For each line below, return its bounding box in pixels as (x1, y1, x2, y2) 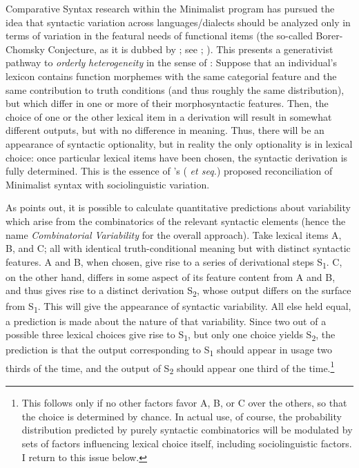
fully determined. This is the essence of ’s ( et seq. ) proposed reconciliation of (6, 164, 333, 178)
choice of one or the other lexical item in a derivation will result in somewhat (6, 109, 332, 124)
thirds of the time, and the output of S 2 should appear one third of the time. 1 (6, 358, 335, 376)
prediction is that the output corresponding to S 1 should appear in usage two (6, 342, 333, 359)
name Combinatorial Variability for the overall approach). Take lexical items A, (6, 227, 342, 242)
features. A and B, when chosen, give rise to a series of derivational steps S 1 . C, (6, 254, 342, 271)
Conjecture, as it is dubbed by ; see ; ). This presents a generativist (48, 41, 333, 56)
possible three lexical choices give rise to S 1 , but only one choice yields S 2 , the (6, 327, 336, 344)
